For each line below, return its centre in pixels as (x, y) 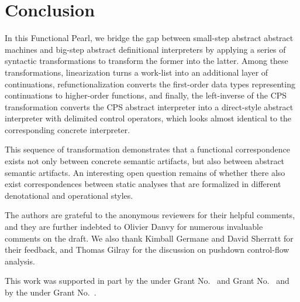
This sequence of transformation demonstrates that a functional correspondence (147, 149)
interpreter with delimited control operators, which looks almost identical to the (148, 118)
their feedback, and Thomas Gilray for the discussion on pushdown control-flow (147, 250)
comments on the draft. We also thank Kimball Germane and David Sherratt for (149, 238)
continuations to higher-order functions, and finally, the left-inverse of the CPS (146, 95)
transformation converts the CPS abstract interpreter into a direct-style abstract (149, 106)
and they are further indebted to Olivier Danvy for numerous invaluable (134, 227)
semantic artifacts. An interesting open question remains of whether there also (145, 172)
